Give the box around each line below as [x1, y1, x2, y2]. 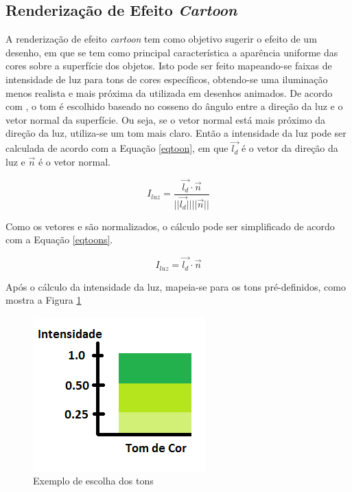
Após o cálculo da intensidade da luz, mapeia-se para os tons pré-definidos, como [5, 279, 346, 293]
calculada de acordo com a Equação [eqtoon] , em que [5, 141, 228, 155]
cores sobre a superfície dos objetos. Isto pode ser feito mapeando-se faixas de [5, 58, 332, 73]
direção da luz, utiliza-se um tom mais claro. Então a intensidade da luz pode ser [5, 126, 347, 140]
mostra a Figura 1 [5, 293, 82, 307]
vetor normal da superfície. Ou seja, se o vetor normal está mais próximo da [5, 112, 326, 126]
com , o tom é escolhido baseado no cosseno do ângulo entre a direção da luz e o [5, 99, 343, 113]
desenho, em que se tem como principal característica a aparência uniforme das [5, 45, 338, 59]
